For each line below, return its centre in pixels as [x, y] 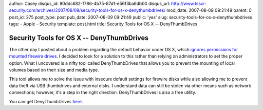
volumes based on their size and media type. [54, 70]
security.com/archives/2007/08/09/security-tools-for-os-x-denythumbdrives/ [87, 10]
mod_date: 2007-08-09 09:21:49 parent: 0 [209, 10]
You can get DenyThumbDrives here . [46, 101]
